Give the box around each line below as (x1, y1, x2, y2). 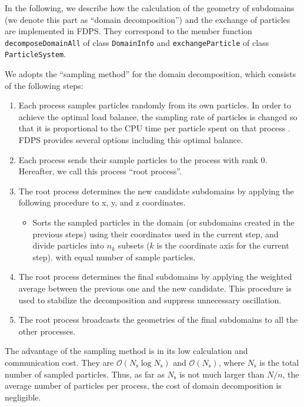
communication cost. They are (5, 356, 114, 368)
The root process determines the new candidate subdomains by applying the (18, 184, 294, 197)
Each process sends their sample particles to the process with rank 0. (18, 153, 268, 166)
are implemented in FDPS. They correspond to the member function (5, 25, 252, 37)
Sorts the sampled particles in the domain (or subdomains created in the (32, 216, 295, 229)
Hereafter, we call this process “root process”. (18, 165, 182, 177)
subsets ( (118, 239, 150, 252)
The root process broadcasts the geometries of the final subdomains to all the (18, 313, 298, 326)
